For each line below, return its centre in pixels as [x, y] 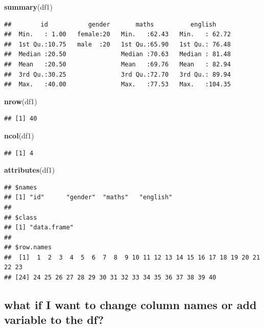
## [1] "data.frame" [39, 228]
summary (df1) [29, 7]
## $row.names [28, 248]
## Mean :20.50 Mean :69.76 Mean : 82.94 [117, 64]
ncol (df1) [19, 135]
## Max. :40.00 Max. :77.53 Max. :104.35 [117, 85]
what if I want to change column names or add [130, 305]
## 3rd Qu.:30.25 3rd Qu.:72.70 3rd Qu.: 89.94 [117, 74]
